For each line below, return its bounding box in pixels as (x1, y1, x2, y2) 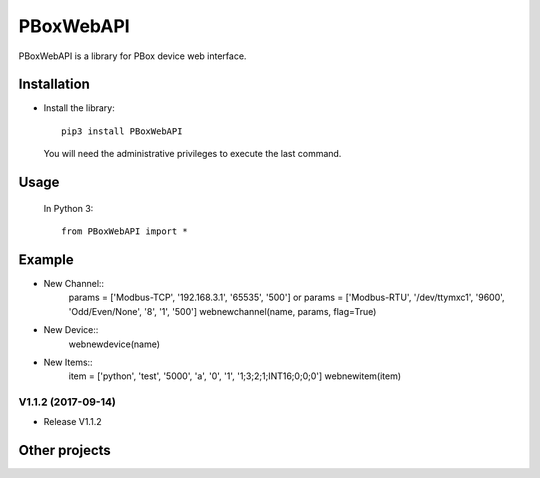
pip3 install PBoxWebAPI (61, 125, 183, 137)
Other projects (18, 442, 112, 459)
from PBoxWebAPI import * (61, 226, 189, 237)
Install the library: (43, 102, 115, 114)
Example (18, 251, 74, 268)
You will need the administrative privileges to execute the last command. (43, 148, 342, 160)
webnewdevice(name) (68, 338, 160, 350)
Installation (18, 76, 90, 93)
